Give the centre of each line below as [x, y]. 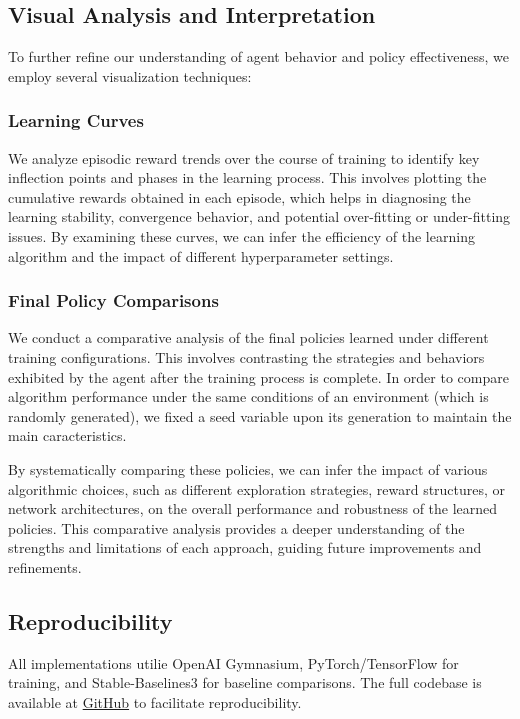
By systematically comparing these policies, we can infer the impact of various [248, 468]
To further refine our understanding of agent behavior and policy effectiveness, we [258, 56]
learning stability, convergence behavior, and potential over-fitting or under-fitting [259, 216]
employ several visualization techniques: [130, 75]
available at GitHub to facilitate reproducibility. [155, 701]
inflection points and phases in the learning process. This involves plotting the [247, 177]
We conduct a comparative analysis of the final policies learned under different [248, 337]
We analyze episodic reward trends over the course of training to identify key [244, 157]
